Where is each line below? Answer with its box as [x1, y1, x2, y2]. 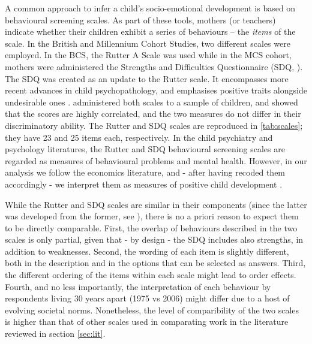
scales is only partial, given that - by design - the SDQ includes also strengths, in [5, 233, 304, 246]
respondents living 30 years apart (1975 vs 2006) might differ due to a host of [5, 292, 290, 304]
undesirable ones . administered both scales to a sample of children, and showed [5, 95, 298, 108]
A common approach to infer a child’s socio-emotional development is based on [5, 2, 296, 14]
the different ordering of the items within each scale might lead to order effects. [5, 268, 296, 281]
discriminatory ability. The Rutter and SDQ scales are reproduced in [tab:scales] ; [5, 119, 303, 131]
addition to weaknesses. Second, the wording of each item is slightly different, [5, 245, 289, 257]
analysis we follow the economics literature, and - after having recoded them [5, 166, 286, 179]
